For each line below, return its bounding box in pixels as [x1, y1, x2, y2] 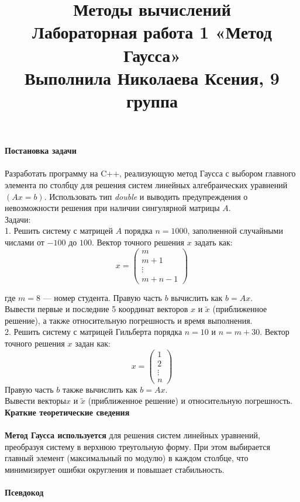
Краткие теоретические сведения [5, 406, 130, 418]
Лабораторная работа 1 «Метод [32, 20, 272, 44]
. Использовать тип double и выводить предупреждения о [44, 190, 248, 202]
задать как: [194, 236, 233, 248]
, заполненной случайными [187, 224, 283, 237]
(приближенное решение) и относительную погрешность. [88, 394, 293, 407]
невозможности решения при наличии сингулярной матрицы [5, 202, 220, 214]
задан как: [75, 337, 111, 349]
